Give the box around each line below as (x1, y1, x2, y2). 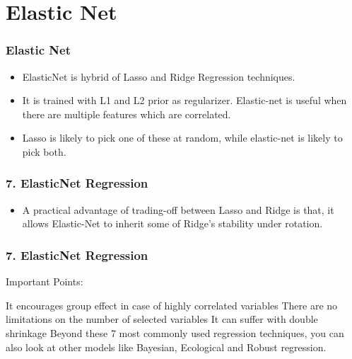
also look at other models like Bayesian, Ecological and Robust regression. (6, 339, 327, 354)
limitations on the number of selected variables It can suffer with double (6, 312, 318, 326)
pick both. (22, 144, 66, 159)
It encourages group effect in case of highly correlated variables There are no (6, 297, 338, 312)
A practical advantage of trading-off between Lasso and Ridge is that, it (22, 202, 334, 217)
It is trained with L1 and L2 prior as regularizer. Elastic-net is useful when (22, 93, 347, 108)
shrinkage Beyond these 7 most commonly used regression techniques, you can (6, 325, 344, 340)
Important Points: (6, 274, 83, 289)
